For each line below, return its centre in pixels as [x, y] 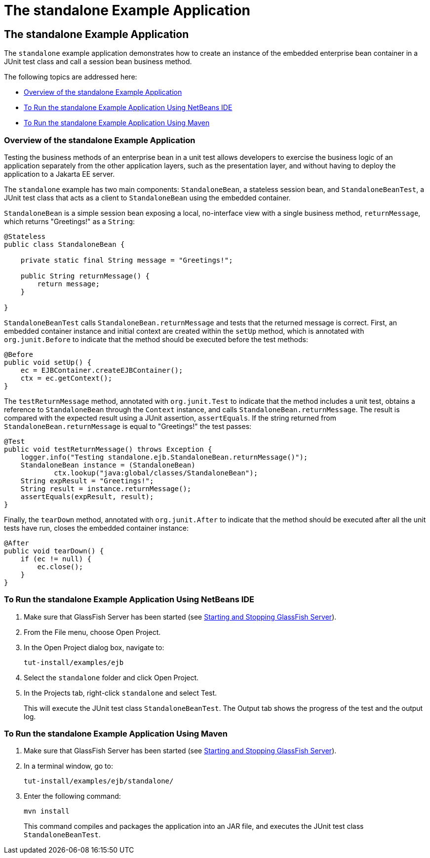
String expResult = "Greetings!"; [87, 481]
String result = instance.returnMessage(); [106, 488]
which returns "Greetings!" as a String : [70, 221]
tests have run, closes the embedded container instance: [97, 528]
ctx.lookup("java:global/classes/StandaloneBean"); [156, 473]
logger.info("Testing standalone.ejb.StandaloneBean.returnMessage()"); [164, 457]
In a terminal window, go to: [68, 766]
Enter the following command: [72, 796]
